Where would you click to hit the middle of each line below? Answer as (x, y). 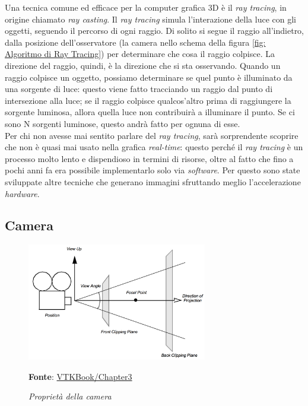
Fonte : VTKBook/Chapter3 (80, 376)
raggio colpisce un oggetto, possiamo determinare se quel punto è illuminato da (149, 77)
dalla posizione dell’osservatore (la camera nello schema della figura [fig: (135, 42)
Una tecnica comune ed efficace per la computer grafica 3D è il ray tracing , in (146, 7)
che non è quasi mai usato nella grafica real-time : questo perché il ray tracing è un (154, 147)
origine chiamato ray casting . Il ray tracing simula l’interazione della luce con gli (150, 19)
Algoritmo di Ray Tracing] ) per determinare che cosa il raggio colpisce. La (140, 54)
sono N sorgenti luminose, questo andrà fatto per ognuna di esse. (123, 123)
